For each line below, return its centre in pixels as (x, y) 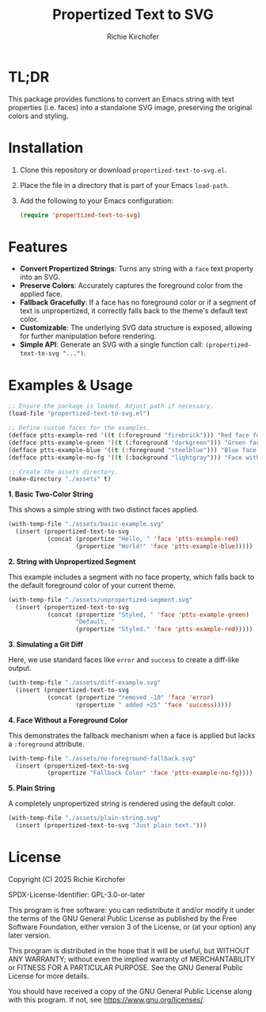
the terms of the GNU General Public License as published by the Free (123, 918)
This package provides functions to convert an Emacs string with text (122, 99)
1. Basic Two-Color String (51, 494)
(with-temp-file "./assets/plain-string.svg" (84, 818)
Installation (46, 148)
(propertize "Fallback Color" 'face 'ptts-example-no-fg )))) (150, 773)
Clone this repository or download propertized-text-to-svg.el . (123, 170)
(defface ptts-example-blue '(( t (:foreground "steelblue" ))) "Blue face (133, 450)
